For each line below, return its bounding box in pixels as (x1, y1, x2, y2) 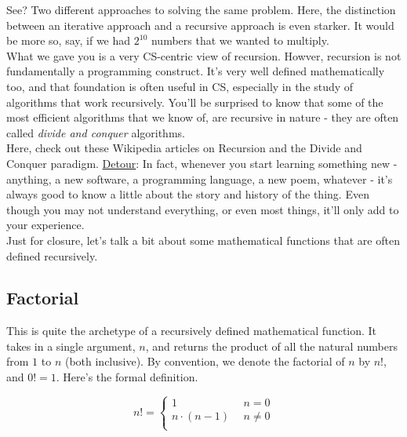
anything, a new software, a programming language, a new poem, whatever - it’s (6, 170, 393, 187)
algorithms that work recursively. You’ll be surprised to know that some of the (6, 93, 383, 110)
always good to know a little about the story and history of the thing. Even (6, 186, 369, 202)
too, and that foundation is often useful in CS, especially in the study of (6, 78, 354, 94)
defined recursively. (6, 247, 98, 264)
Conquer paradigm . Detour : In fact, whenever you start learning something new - (6, 155, 398, 171)
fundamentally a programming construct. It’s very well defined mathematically (6, 63, 385, 79)
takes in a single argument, (6, 337, 136, 354)
